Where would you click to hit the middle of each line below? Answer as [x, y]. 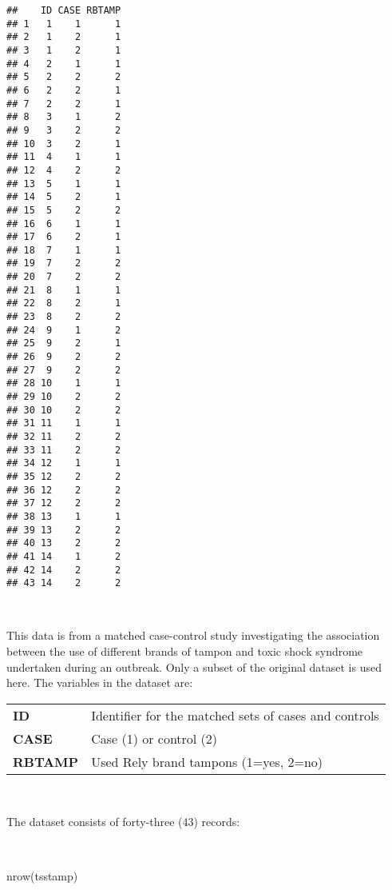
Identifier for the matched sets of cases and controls [235, 715]
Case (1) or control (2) [154, 738]
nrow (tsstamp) [42, 875]
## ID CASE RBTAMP [64, 10]
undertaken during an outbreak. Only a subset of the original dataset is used [194, 667]
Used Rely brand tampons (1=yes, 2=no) [207, 761]
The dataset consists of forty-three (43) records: [123, 822]
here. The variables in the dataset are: [100, 682]
